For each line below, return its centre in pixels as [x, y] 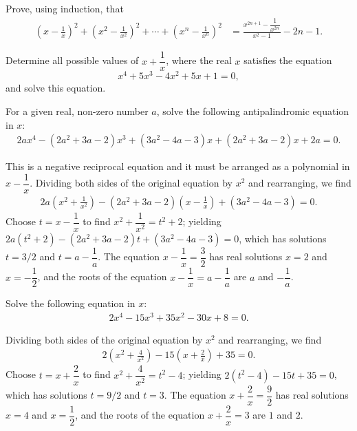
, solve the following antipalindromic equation [253, 111]
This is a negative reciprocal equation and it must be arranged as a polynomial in [178, 166]
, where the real [199, 60]
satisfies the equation [288, 60]
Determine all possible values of [72, 60]
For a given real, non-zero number [77, 111]
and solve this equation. [56, 88]
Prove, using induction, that [65, 8]
